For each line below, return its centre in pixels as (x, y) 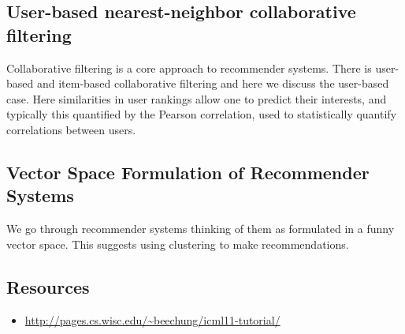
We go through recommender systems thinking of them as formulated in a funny (201, 229)
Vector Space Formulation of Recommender (188, 172)
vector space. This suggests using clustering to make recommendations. (178, 244)
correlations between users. (71, 129)
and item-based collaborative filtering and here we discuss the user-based (213, 83)
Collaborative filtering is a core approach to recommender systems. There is (189, 68)
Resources (48, 286)
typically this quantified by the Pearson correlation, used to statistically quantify (202, 114)
